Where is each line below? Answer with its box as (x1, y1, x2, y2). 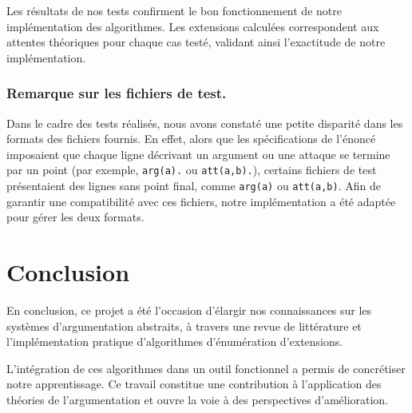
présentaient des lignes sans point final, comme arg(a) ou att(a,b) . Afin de (6, 177, 381, 194)
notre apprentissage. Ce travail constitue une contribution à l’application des (6, 375, 382, 392)
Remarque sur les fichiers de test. (6, 83, 227, 103)
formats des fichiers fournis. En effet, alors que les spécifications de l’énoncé (6, 130, 376, 147)
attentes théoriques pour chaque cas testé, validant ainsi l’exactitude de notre (6, 34, 386, 50)
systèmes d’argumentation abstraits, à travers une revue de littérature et (6, 317, 362, 334)
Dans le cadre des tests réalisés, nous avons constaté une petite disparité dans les (6, 114, 403, 131)
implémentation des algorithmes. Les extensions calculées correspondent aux (6, 18, 379, 34)
